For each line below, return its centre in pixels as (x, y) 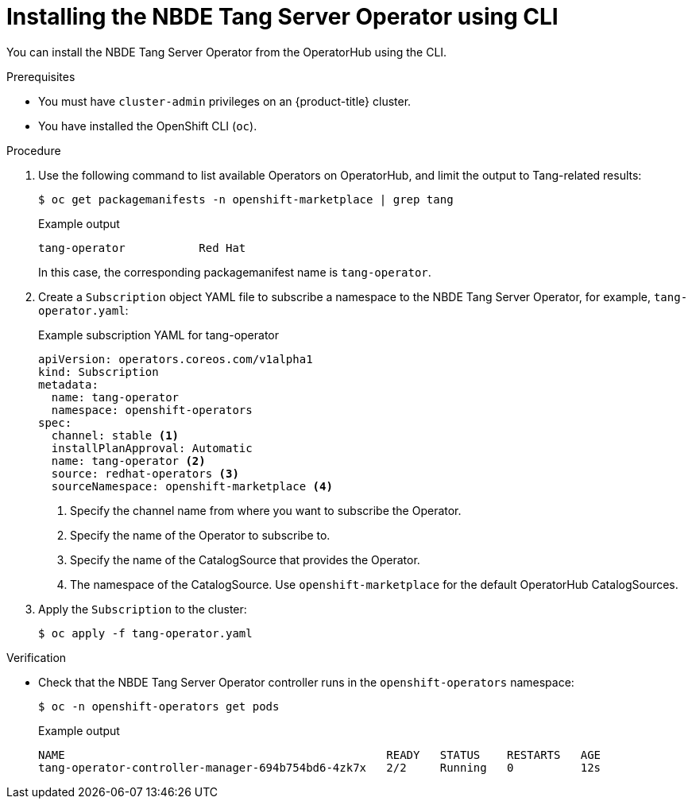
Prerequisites (41, 76)
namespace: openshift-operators (152, 410)
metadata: (68, 384)
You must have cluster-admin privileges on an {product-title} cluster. (225, 101)
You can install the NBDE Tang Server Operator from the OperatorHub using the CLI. (227, 52)
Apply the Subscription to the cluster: (143, 609)
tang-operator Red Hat (142, 248)
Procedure (34, 150)
